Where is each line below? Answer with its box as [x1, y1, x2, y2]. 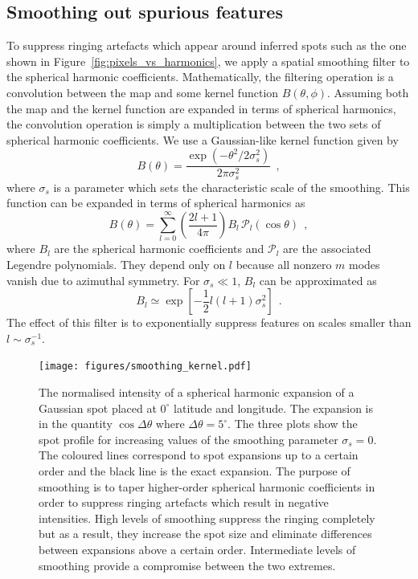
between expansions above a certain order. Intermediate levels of [39, 540, 356, 557]
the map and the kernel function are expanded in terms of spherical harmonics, [6, 100, 396, 116]
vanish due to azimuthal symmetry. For [6, 271, 200, 288]
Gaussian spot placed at [39, 399, 157, 416]
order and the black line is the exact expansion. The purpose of [39, 462, 350, 479]
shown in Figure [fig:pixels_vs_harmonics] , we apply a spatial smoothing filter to [6, 52, 410, 69]
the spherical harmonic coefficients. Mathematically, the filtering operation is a [6, 68, 394, 85]
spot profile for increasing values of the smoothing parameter [39, 430, 338, 447]
